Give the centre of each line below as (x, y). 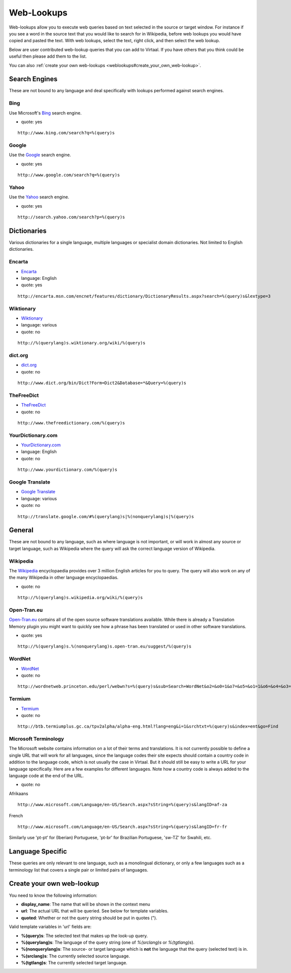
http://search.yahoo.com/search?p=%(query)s (72, 217)
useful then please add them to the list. (48, 56)
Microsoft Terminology (36, 739)
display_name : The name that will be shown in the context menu (86, 904)
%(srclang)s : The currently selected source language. (76, 956)
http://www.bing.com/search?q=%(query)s (66, 133)
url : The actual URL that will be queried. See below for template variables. (95, 911)
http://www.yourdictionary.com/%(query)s (67, 470)
